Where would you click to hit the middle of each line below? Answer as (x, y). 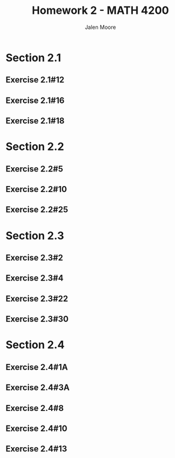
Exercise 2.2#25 (37, 210)
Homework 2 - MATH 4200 (100, 11)
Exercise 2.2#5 (35, 169)
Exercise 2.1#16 (35, 100)
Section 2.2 (35, 147)
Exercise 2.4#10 (36, 428)
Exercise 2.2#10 (36, 189)
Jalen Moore (100, 27)
